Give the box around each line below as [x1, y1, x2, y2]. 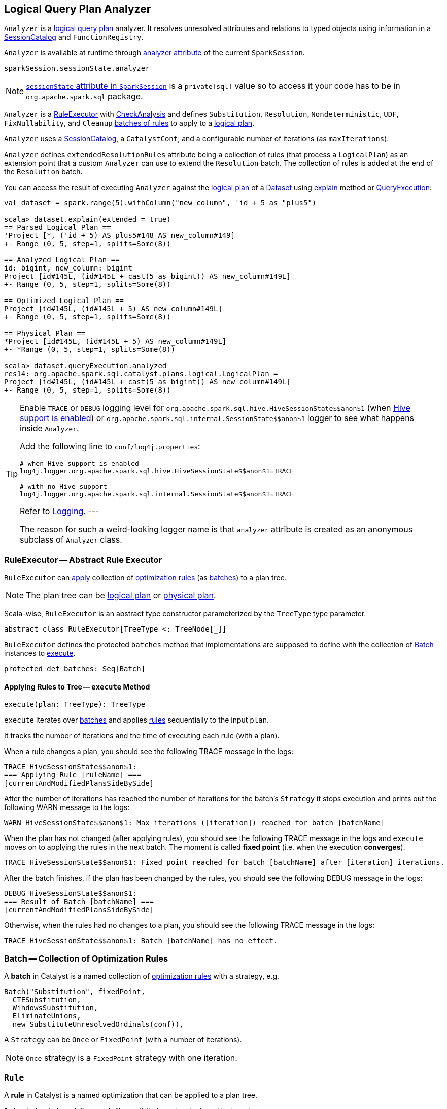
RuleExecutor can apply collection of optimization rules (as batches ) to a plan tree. [4, 573, 287, 582]
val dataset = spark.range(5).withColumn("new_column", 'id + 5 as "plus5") [4, 199, 317, 207]
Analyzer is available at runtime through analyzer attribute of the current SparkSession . [4, 48, 305, 57]
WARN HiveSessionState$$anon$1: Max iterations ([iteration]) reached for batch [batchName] [4, 819, 385, 827]
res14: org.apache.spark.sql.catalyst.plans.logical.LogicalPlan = [4, 370, 278, 378]
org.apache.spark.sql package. [26, 91, 143, 102]
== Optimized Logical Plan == [4, 296, 124, 305]
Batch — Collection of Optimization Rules [4, 953, 168, 964]
